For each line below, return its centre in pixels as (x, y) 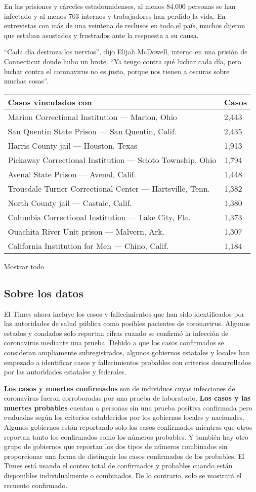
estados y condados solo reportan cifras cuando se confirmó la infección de (116, 333)
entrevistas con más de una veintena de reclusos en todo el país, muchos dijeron (125, 25)
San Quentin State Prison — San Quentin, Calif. (92, 131)
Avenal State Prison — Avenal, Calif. (72, 174)
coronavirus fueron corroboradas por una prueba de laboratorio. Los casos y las (127, 398)
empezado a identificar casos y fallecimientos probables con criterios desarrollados (128, 362)
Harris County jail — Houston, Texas (73, 145)
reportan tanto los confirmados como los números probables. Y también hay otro (126, 436)
